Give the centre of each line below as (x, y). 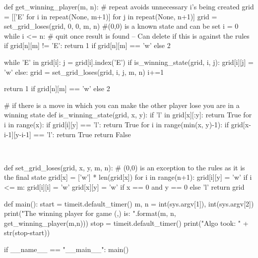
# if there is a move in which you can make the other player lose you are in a (122, 105)
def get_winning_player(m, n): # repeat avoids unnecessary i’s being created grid (129, 6)
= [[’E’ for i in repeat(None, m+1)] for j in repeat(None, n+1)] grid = (111, 16)
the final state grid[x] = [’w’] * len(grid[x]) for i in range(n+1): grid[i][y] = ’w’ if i (128, 177)
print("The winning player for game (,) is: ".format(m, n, (90, 213)
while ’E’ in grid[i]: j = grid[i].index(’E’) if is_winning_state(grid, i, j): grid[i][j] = (129, 62)
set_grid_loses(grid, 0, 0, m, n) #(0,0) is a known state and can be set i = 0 (121, 26)
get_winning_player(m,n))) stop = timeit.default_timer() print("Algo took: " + (126, 223)
